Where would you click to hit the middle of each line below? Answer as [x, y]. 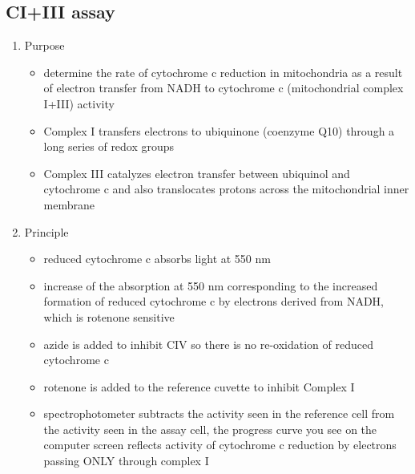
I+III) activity [79, 103]
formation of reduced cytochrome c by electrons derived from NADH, [214, 301]
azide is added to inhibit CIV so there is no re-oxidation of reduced [208, 344]
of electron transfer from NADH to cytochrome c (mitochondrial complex [224, 88]
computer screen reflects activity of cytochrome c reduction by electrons [220, 445]
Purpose [44, 45]
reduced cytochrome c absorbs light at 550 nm [157, 259]
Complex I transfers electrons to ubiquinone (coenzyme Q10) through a [219, 130]
